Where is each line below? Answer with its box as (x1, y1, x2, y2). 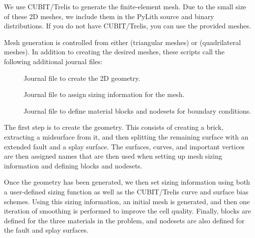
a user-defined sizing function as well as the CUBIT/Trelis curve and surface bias (4, 186, 249, 196)
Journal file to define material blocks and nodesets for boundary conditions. (24, 105, 252, 116)
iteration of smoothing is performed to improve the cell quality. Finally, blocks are (4, 206, 251, 216)
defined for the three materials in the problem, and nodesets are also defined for (4, 215, 245, 225)
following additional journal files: (4, 56, 103, 66)
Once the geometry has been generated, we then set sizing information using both (4, 177, 250, 187)
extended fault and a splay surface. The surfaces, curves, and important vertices (4, 141, 245, 151)
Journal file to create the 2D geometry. (24, 72, 141, 83)
